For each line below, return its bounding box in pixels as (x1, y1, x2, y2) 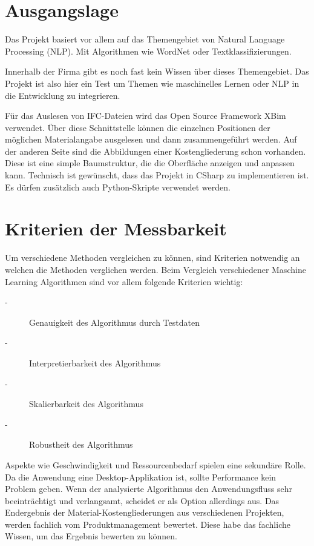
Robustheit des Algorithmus (29, 438, 133, 451)
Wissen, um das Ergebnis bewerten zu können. (5, 530, 177, 542)
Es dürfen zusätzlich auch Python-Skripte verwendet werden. (5, 180, 231, 193)
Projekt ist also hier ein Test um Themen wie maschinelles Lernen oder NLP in (5, 76, 299, 89)
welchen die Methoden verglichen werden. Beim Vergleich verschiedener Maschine (5, 263, 306, 275)
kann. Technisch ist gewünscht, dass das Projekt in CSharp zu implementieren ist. (5, 169, 309, 181)
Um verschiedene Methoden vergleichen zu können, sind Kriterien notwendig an (5, 251, 300, 264)
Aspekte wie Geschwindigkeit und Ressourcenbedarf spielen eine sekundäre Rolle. (5, 458, 306, 471)
